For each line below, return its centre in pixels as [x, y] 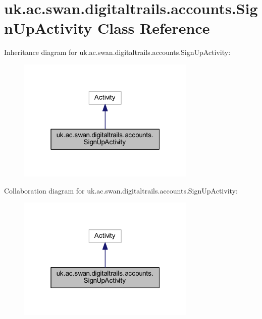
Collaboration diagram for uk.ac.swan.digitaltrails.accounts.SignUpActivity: [121, 190]
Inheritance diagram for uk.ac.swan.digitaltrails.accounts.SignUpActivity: [117, 52]
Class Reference [154, 28]
